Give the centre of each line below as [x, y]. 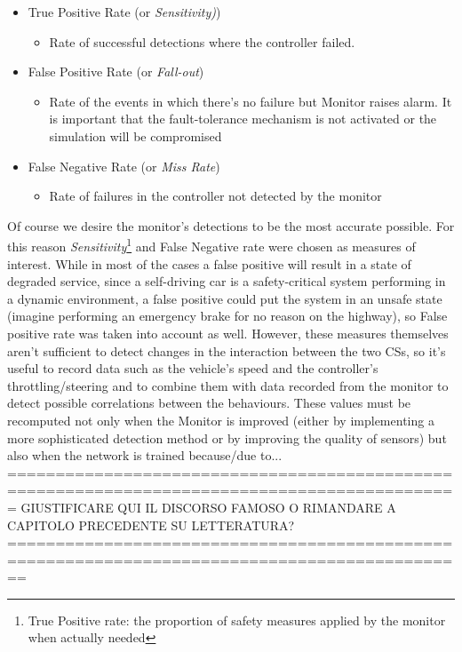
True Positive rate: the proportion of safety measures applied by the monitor [237, 620]
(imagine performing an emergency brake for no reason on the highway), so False [227, 316]
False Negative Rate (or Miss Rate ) [124, 166]
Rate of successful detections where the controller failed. [202, 41]
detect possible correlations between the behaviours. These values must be [209, 403]
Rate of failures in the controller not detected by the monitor [215, 196]
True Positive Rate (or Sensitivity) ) [124, 12]
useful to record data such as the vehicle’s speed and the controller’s [193, 368]
